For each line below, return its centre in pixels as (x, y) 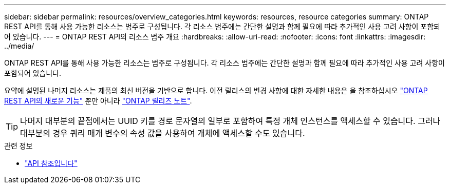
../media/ (19, 46)
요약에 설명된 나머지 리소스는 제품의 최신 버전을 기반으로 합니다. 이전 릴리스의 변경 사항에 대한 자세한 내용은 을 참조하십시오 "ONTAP (216, 90)
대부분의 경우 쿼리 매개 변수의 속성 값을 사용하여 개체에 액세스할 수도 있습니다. (163, 133)
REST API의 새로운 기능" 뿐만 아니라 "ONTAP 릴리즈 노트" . (98, 101)
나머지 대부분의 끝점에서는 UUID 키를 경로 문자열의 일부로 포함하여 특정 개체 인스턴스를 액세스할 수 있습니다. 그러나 (230, 121)
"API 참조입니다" (51, 163)
